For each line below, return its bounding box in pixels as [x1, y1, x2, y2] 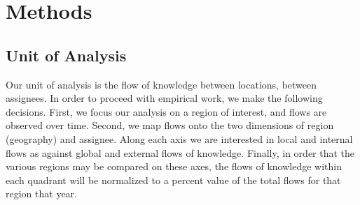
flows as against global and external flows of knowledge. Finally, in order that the [6, 145, 355, 160]
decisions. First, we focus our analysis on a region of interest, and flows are [6, 104, 327, 119]
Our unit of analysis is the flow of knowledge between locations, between [6, 77, 317, 91]
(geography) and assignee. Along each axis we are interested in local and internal [6, 131, 353, 146]
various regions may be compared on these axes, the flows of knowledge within [6, 159, 342, 174]
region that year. [6, 186, 77, 201]
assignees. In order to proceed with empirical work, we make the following [6, 91, 323, 105]
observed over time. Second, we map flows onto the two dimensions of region [6, 118, 334, 132]
